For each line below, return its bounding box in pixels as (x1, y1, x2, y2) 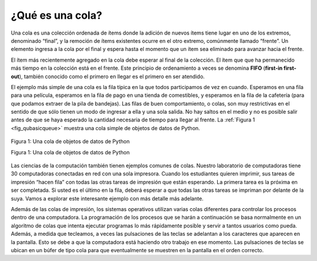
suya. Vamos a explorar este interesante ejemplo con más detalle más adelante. (11, 195, 204, 202)
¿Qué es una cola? (11, 9, 103, 22)
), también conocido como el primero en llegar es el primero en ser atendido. (19, 73, 205, 80)
